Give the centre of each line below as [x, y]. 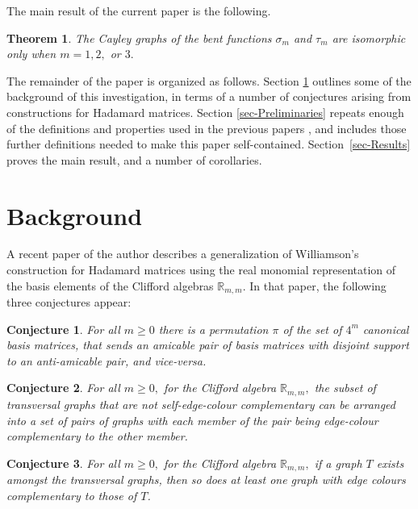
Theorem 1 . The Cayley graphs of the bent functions [139, 38]
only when [31, 54]
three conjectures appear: [69, 302]
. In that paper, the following [314, 285]
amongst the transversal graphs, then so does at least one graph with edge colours [206, 480]
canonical [386, 329]
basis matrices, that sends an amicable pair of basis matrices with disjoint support [208, 345]
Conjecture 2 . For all [63, 388]
